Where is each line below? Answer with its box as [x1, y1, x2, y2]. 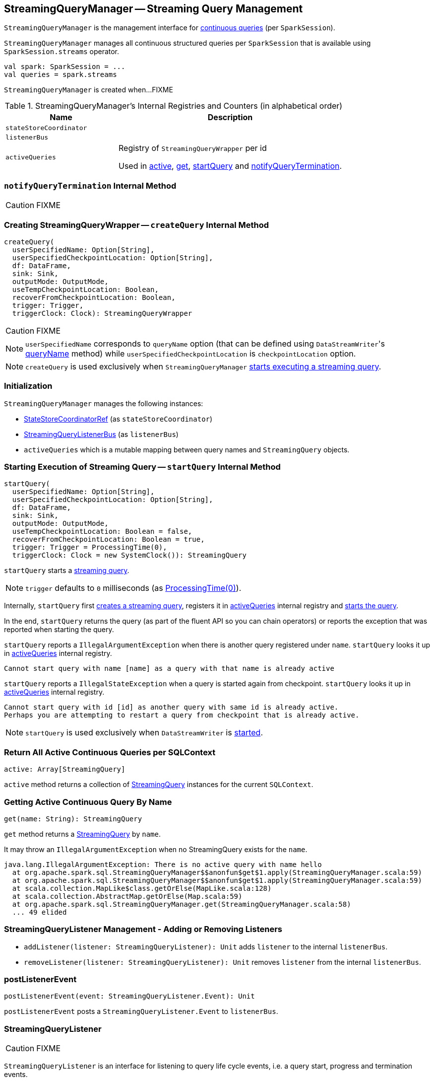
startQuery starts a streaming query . [4, 566, 129, 575]
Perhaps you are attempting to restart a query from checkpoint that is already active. [4, 711, 360, 720]
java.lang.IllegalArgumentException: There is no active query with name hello [4, 860, 322, 868]
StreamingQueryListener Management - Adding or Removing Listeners [4, 924, 282, 935]
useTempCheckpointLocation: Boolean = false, [12, 527, 192, 536]
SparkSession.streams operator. [4, 47, 120, 56]
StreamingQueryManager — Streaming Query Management [4, 2, 303, 15]
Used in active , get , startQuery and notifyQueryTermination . [119, 161, 342, 171]
